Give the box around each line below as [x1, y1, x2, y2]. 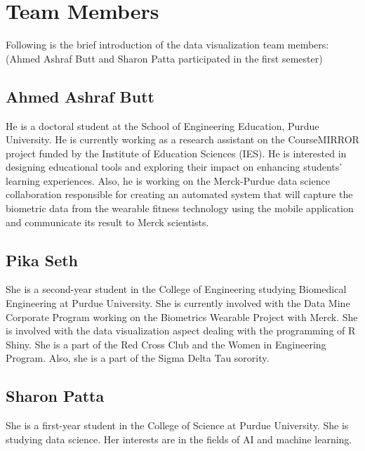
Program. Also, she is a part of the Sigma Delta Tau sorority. [6, 351, 270, 365]
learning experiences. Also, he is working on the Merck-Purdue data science [6, 173, 330, 188]
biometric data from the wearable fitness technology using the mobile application [6, 201, 354, 216]
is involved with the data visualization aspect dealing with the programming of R [6, 323, 356, 338]
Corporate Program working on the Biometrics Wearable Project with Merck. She [6, 309, 358, 324]
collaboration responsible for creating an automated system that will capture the [6, 187, 353, 202]
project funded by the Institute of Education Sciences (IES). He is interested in [6, 145, 347, 160]
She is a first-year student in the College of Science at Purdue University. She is [6, 418, 349, 433]
